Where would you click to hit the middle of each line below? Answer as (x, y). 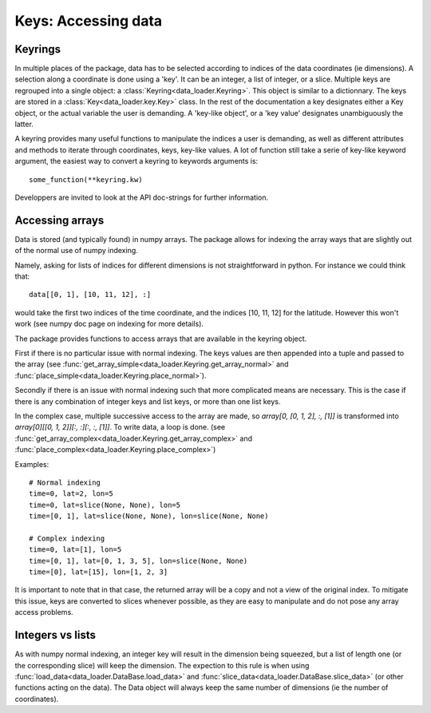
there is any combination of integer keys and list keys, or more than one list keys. (148, 401)
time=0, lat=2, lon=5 (71, 494)
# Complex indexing (67, 538)
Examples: (32, 464)
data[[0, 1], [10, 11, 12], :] (90, 295)
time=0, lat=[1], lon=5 (75, 550)
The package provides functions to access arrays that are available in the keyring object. (161, 339)
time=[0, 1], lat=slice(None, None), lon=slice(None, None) (149, 516)
